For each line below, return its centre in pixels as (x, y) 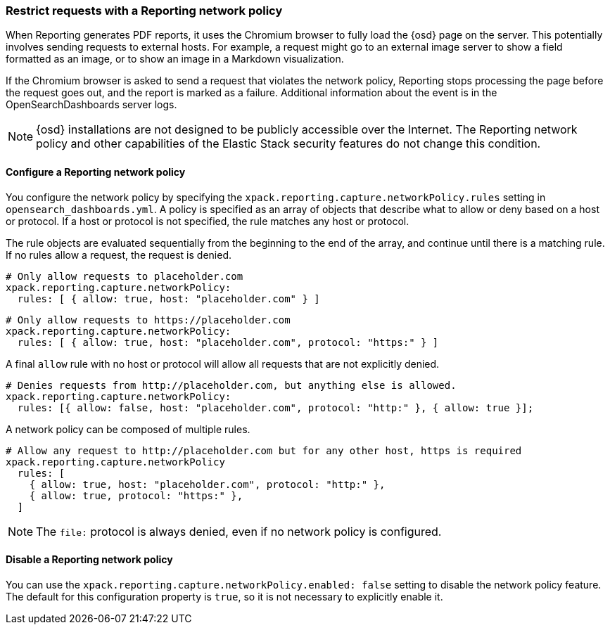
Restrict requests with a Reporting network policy (144, 11)
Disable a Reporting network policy (89, 560)
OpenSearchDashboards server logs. (91, 105)
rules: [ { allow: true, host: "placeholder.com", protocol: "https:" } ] (228, 342)
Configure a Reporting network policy (96, 172)
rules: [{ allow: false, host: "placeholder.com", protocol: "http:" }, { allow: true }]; (275, 407)
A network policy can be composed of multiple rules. (128, 429)
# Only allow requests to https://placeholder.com (148, 320)
